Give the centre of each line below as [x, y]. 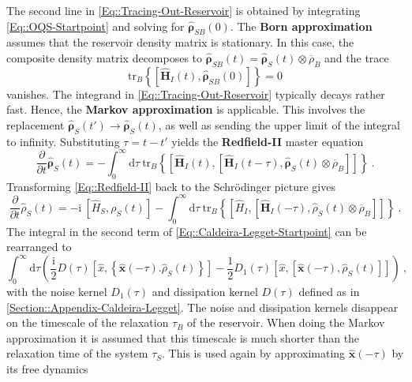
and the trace [357, 57]
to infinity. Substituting [63, 141]
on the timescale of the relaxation [88, 322]
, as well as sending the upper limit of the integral [279, 124]
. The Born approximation [301, 26]
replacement [36, 124]
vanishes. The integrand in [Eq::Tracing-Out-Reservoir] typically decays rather [196, 94]
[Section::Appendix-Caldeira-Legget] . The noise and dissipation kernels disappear [202, 307]
